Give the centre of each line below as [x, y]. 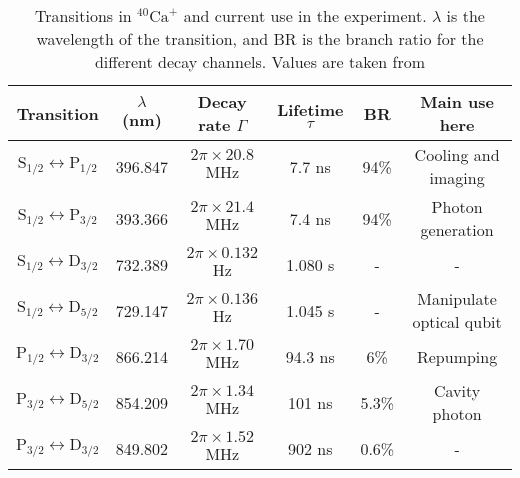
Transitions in [83, 15]
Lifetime [310, 109]
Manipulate [457, 298]
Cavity [457, 390]
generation [457, 229]
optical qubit [457, 321]
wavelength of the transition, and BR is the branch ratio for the [260, 38]
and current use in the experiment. [305, 15]
